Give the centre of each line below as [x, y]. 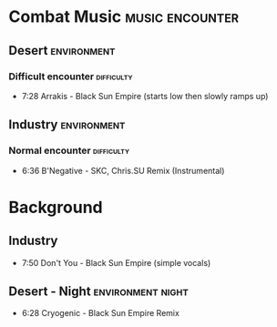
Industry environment [67, 125]
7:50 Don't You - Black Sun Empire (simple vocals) [116, 262]
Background [56, 207]
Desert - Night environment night [98, 291]
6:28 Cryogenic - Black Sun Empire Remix [100, 313]
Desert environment [62, 51]
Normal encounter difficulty [69, 150]
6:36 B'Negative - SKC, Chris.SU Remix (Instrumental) [123, 170]
